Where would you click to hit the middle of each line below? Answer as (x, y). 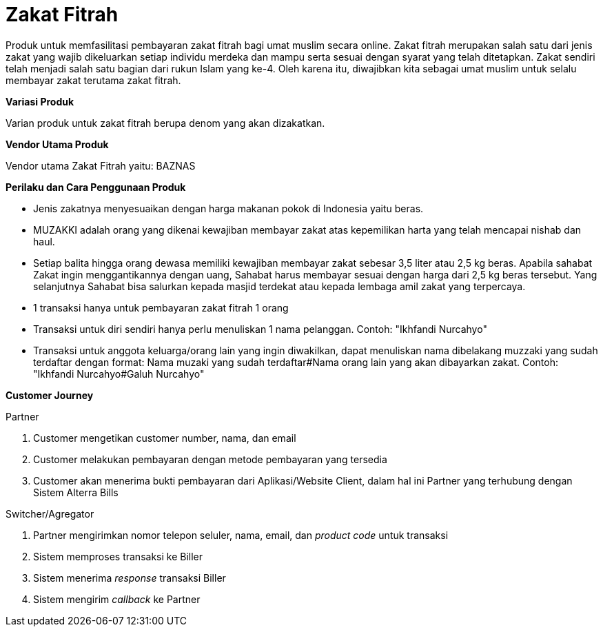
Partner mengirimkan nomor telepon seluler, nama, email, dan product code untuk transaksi (241, 535)
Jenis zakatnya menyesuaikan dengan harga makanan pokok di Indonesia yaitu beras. (228, 208)
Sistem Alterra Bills (76, 492)
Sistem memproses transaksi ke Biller (118, 556)
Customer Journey (50, 395)
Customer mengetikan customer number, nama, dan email (165, 438)
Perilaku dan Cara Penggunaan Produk (96, 187)
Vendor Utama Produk (57, 144)
